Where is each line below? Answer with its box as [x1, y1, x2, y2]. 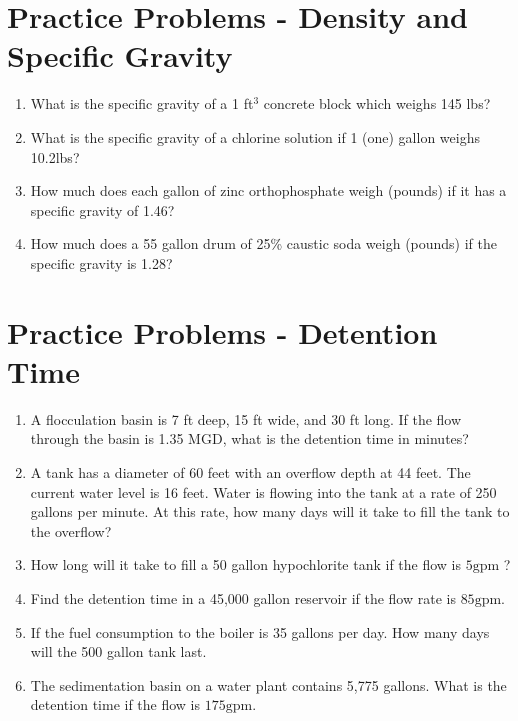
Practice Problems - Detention [7, 311, 438, 352]
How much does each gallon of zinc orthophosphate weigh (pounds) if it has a [30, 180, 507, 201]
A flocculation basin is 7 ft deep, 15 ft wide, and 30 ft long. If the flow [30, 408, 462, 429]
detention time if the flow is [30, 694, 201, 715]
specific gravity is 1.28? [30, 252, 173, 273]
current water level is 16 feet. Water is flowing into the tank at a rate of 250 [30, 481, 497, 502]
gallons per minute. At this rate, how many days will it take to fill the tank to [30, 501, 510, 522]
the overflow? [30, 520, 112, 541]
